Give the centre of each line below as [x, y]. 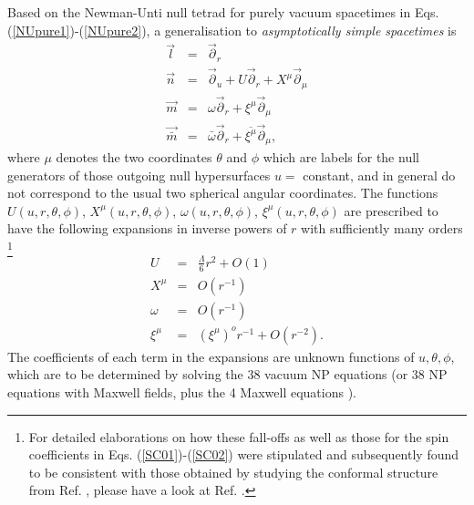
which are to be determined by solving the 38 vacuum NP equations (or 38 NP [227, 374]
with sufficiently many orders [382, 228]
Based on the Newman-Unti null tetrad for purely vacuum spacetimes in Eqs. [223, 12]
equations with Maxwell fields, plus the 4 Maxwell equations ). [182, 392]
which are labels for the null [341, 157]
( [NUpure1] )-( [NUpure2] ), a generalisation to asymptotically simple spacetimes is [232, 30]
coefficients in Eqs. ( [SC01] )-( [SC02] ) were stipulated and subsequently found [244, 454]
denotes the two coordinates [134, 157]
